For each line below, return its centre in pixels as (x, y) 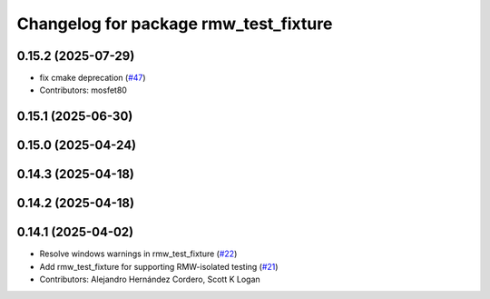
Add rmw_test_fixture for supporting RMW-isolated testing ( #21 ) (159, 266)
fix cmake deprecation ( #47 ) (93, 78)
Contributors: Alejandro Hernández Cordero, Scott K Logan (150, 279)
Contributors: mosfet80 (83, 90)
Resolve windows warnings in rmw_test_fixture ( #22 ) (138, 254)
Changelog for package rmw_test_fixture (175, 24)
